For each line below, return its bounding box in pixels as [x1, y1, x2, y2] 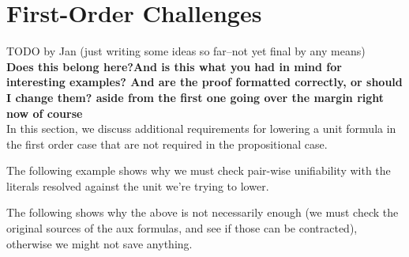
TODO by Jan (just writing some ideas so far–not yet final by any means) [6, 43, 366, 59]
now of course [6, 104, 83, 121]
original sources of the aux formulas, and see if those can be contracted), [6, 220, 358, 236]
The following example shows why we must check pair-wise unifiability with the [6, 162, 391, 179]
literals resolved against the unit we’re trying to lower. [6, 177, 269, 194]
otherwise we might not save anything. [6, 235, 193, 251]
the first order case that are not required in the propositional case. [6, 135, 328, 152]
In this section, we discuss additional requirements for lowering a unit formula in [6, 120, 396, 137]
